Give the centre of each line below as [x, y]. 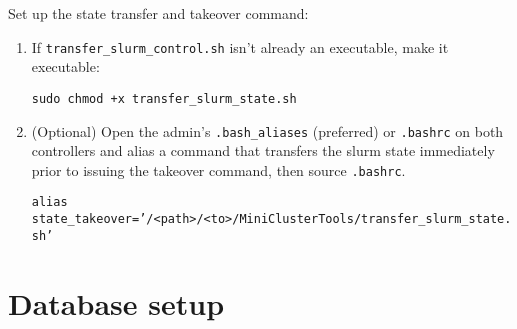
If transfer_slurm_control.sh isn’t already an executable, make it [240, 46]
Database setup [116, 302]
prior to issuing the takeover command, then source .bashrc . [218, 169]
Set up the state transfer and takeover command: [158, 13]
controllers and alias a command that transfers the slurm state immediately [263, 150]
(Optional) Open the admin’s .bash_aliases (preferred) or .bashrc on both [267, 130]
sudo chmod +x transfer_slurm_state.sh [164, 98]
